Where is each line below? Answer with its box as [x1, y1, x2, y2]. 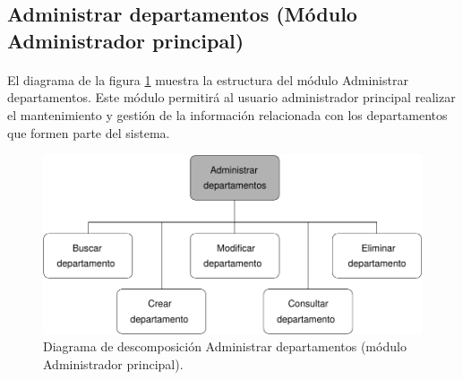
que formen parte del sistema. [7, 123, 170, 142]
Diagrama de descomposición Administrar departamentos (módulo [43, 337, 407, 356]
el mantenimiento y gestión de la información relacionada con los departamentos [7, 105, 448, 124]
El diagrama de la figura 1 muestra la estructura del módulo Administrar [7, 70, 408, 89]
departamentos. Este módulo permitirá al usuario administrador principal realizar [7, 88, 456, 107]
